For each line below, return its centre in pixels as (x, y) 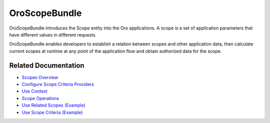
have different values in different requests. (53, 34)
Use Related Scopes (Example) (54, 105)
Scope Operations (40, 98)
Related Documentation (47, 65)
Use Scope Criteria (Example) (52, 112)
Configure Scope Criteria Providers (58, 84)
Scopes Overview (40, 77)
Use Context (34, 91)
